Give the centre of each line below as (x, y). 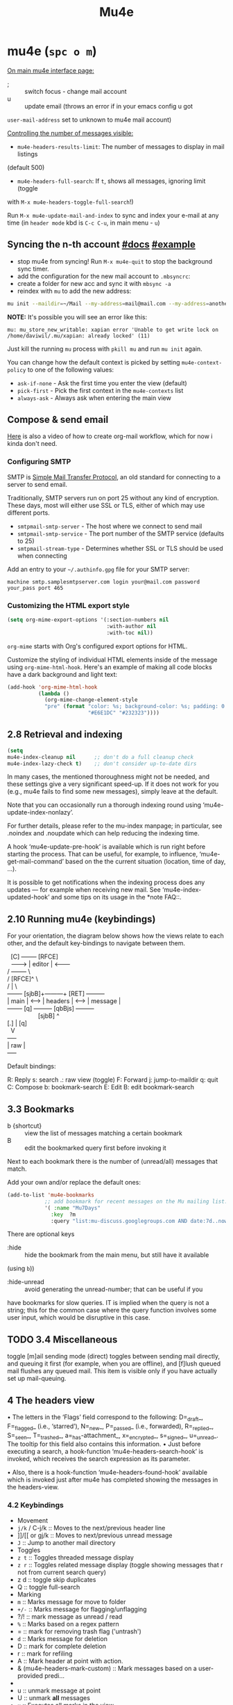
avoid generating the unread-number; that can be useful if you (114, 1289)
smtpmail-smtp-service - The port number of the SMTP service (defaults (121, 534)
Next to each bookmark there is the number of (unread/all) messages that (112, 1162)
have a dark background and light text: (62, 674)
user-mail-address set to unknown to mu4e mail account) (89, 120)
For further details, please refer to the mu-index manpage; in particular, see (115, 826)
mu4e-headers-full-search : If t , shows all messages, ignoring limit (111, 181)
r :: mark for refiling (45, 1654)
